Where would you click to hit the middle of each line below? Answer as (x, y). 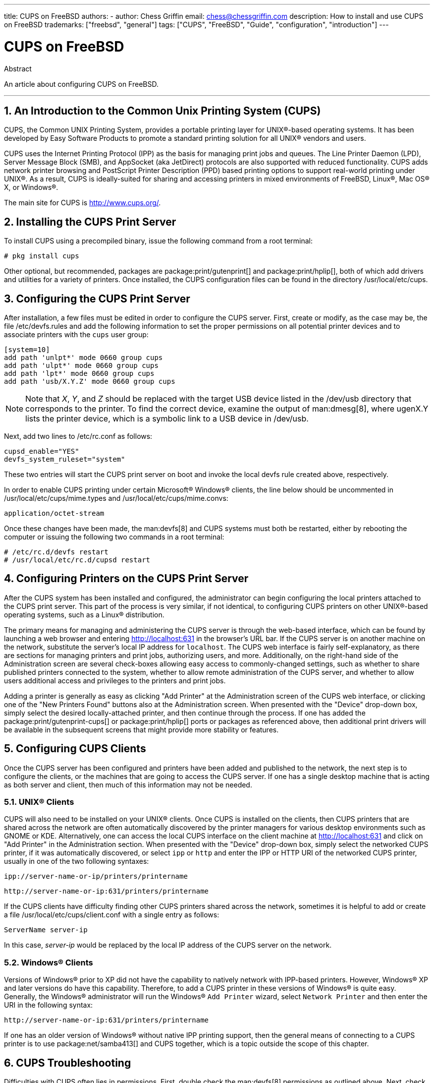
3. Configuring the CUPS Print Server (97, 299)
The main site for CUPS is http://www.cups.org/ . (82, 203)
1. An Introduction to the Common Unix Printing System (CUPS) (163, 111)
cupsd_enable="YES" (42, 451)
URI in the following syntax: (49, 1005)
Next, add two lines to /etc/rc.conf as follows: (78, 436)
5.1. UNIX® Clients (39, 802)
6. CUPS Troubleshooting (68, 1063)
